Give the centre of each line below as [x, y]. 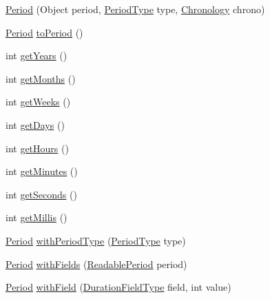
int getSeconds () [41, 194]
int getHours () [37, 148]
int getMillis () [37, 217]
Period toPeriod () [44, 32]
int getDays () [35, 124]
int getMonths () [41, 78]
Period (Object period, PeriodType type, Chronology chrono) [135, 9]
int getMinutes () [42, 171]
